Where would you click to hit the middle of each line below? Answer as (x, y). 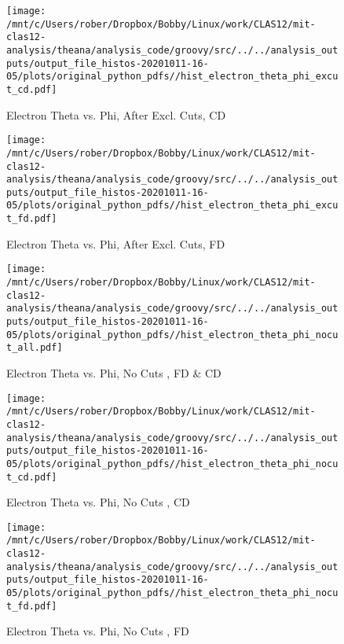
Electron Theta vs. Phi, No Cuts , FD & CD (114, 372)
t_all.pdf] (35, 348)
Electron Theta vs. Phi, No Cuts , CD (98, 502)
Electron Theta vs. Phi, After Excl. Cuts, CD (116, 114)
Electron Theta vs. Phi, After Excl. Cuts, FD (116, 243)
